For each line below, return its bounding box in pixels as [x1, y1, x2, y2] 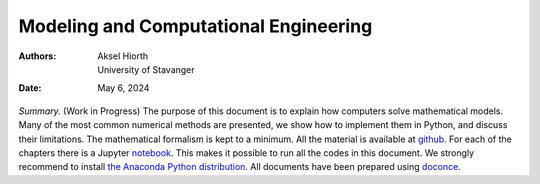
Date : [18, 82, 42, 94]
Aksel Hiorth [97, 50, 149, 62]
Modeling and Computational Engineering [18, 15, 373, 37]
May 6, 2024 [97, 82, 150, 94]
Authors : [18, 50, 57, 62]
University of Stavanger [97, 63, 195, 75]
